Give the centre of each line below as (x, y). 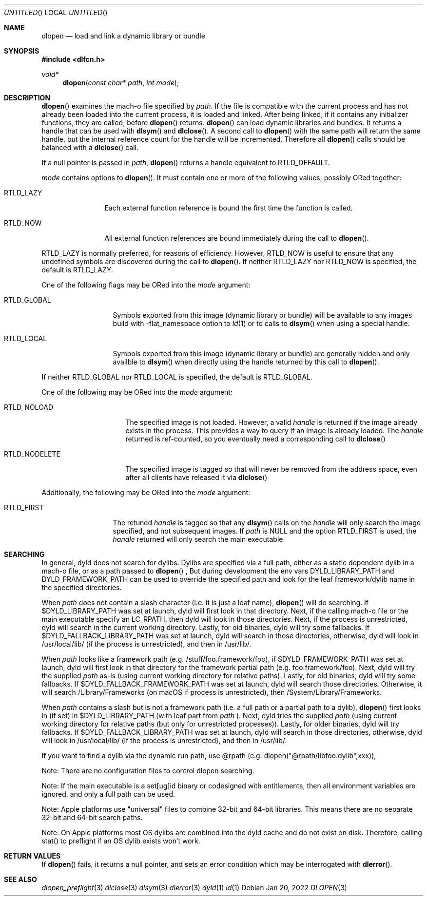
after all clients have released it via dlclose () (196, 477)
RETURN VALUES (32, 856)
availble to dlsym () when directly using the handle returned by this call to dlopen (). (246, 362)
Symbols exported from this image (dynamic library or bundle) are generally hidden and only (261, 354)
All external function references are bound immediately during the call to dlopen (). (237, 238)
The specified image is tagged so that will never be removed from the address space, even (271, 469)
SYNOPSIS (22, 51)
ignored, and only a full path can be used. (108, 794)
